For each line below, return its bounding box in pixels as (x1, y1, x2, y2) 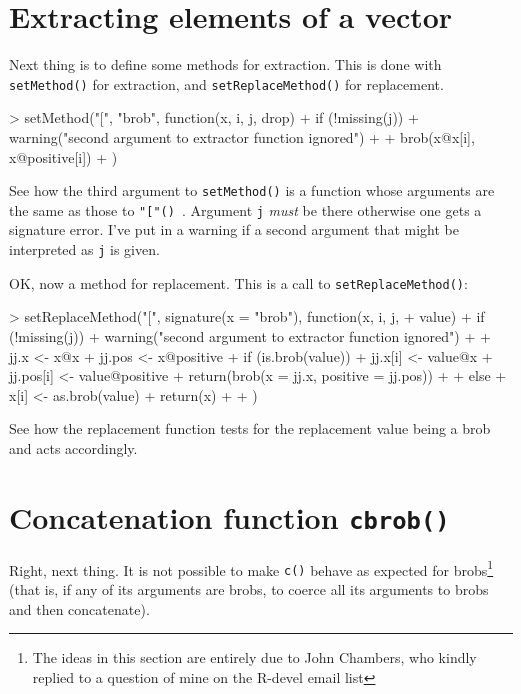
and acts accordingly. (9, 437, 138, 458)
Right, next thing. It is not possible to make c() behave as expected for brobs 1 (9, 556, 494, 580)
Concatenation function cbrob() (9, 496, 450, 537)
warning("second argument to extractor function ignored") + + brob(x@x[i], (9, 126, 475, 147)
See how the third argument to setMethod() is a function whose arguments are (9, 180, 495, 201)
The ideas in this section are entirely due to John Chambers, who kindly (32, 647, 477, 668)
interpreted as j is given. (9, 239, 160, 260)
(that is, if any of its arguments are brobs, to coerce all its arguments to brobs (9, 579, 489, 600)
